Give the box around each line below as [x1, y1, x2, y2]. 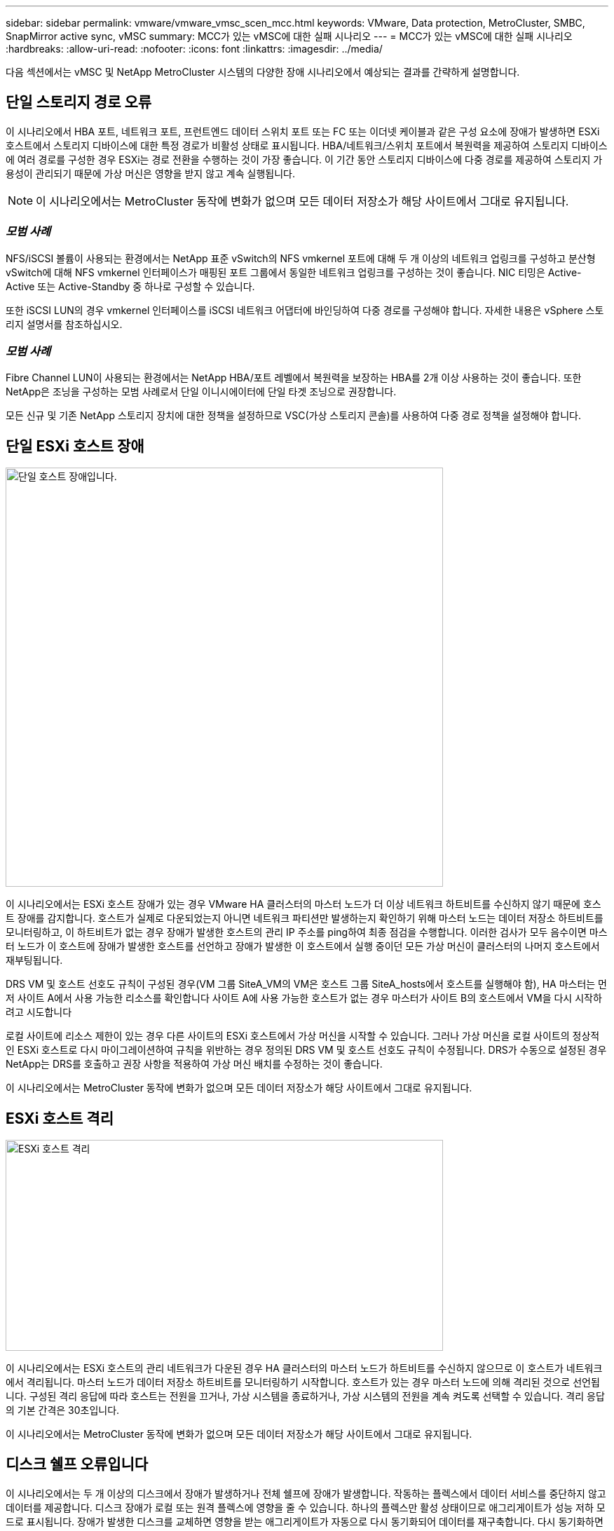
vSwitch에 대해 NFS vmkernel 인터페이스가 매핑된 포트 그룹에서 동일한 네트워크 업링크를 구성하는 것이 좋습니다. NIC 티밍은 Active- [6, 266, 582, 278]
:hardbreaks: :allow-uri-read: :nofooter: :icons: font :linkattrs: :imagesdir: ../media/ [6, 43, 383, 55]
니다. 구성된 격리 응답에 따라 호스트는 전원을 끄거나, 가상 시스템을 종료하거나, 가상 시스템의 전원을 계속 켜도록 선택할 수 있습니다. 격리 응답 [6, 1390, 605, 1403]
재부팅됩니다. [6, 954, 63, 967]
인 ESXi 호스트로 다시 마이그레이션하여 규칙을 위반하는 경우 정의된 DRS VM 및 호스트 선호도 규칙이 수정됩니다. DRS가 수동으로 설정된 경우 [6, 1044, 607, 1056]
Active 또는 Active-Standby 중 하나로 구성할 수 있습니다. [6, 280, 255, 292]
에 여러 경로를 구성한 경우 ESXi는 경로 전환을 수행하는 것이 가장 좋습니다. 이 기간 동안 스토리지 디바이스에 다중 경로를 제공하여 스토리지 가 [6, 153, 603, 165]
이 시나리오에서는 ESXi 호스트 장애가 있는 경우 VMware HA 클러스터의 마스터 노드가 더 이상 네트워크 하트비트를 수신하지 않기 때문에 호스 [6, 898, 601, 911]
